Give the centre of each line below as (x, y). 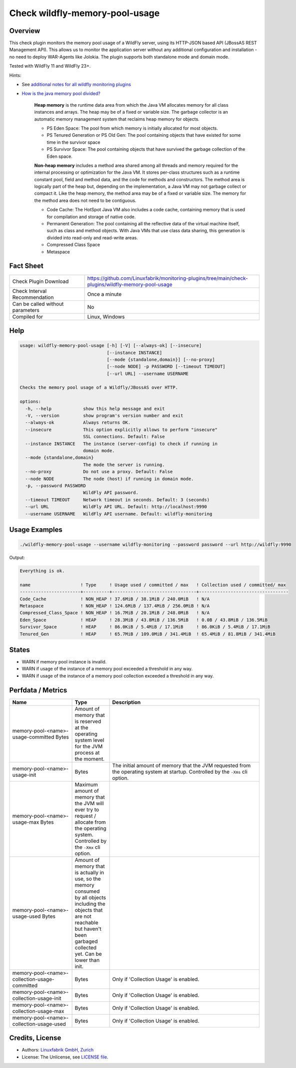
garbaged (86, 941)
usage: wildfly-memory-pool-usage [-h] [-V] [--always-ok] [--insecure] (111, 346)
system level (89, 740)
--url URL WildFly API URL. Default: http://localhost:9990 (116, 507)
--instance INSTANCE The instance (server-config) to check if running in (121, 444)
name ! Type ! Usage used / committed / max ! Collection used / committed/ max (153, 585)
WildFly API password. (110, 493)
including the (90, 904)
